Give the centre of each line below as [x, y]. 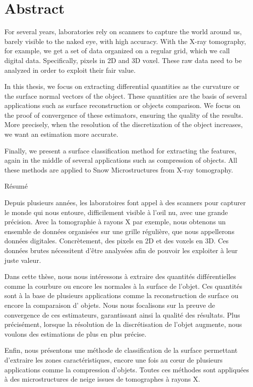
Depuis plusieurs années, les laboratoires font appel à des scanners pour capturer [125, 203]
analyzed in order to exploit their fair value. [70, 70]
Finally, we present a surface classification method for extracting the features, [121, 150]
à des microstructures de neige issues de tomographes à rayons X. [102, 379]
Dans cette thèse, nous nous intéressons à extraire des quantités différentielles [120, 276]
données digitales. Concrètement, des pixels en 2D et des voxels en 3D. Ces [116, 241]
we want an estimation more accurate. [62, 134]
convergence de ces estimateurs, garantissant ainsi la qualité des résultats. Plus [122, 314]
